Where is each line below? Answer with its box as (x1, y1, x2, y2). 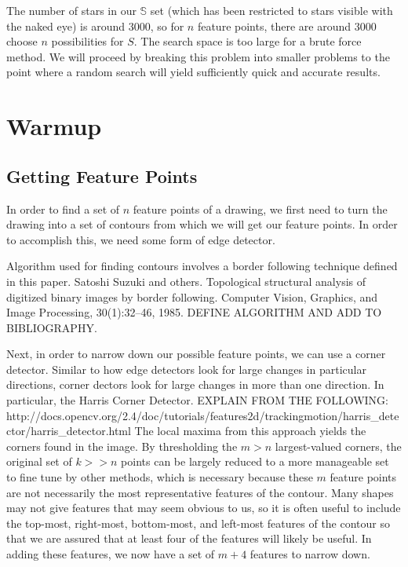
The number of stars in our (6, 2, 137, 18)
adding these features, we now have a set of (6, 546, 215, 562)
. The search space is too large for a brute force (133, 33, 362, 49)
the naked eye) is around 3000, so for (6, 17, 184, 34)
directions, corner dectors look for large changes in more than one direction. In (6, 376, 384, 393)
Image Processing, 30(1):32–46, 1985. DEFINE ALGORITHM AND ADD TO (6, 304, 382, 320)
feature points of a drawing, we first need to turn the (133, 200, 388, 217)
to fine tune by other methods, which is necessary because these (6, 469, 313, 485)
